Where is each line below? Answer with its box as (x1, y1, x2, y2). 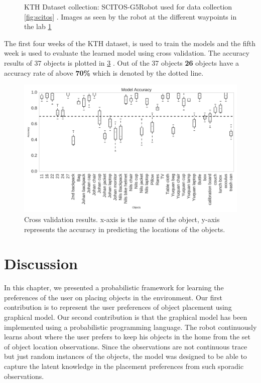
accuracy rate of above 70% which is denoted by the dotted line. (4, 67, 204, 78)
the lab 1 (24, 21, 52, 32)
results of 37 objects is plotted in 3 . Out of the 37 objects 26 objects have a (4, 57, 239, 68)
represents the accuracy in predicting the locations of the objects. (24, 224, 225, 234)
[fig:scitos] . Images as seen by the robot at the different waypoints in (24, 11, 237, 22)
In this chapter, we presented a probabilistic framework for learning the (4, 282, 224, 293)
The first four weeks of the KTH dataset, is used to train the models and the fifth (4, 38, 256, 48)
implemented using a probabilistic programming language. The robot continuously (4, 321, 257, 332)
